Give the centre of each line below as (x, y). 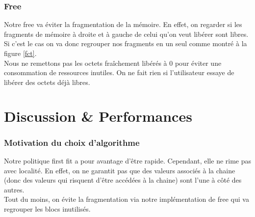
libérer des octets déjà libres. (47, 82)
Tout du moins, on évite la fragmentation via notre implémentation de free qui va (127, 199)
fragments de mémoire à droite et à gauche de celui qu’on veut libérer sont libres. (126, 34)
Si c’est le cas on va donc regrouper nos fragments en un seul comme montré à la (126, 43)
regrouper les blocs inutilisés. (47, 208)
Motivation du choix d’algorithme (72, 142)
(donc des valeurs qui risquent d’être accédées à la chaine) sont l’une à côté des (123, 180)
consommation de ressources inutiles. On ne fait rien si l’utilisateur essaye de (119, 72)
